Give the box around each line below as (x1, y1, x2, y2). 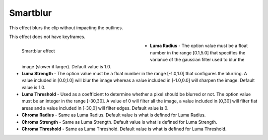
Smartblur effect (21, 48, 55, 54)
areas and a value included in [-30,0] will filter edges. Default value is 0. (21, 105, 169, 111)
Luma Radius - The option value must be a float (150, 43, 248, 49)
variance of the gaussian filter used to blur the (150, 57, 245, 63)
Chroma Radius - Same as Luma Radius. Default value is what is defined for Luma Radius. (21, 112, 206, 118)
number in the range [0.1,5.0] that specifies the (150, 49, 246, 55)
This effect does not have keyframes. (9, 34, 86, 40)
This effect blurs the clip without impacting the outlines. (9, 25, 124, 31)
